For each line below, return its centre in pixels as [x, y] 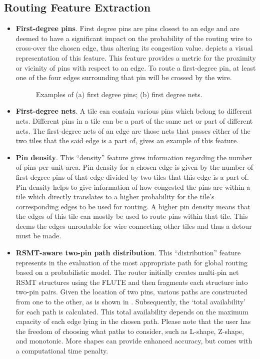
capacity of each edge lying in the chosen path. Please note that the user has [133, 321]
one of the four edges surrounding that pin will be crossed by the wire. [124, 77]
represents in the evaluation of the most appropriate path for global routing [132, 262]
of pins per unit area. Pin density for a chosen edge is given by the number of [134, 167]
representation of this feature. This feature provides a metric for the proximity [136, 57]
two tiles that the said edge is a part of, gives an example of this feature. [127, 140]
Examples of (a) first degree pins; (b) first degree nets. [119, 94]
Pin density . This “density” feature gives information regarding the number [134, 157]
